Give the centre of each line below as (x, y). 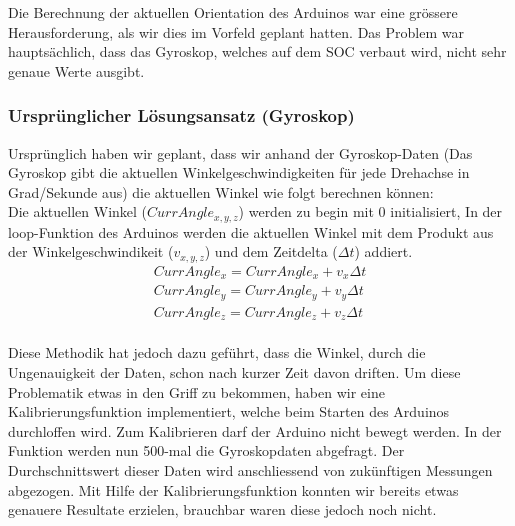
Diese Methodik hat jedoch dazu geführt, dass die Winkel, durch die (217, 352)
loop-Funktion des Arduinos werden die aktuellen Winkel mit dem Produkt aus (251, 231)
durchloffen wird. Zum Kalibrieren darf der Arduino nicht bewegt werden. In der (255, 430)
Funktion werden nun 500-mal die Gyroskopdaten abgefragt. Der (206, 450)
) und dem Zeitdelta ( (271, 251)
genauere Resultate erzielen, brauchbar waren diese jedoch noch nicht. (222, 509)
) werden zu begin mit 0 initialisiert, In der (370, 211)
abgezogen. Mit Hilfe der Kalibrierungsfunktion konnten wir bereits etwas (233, 489)
